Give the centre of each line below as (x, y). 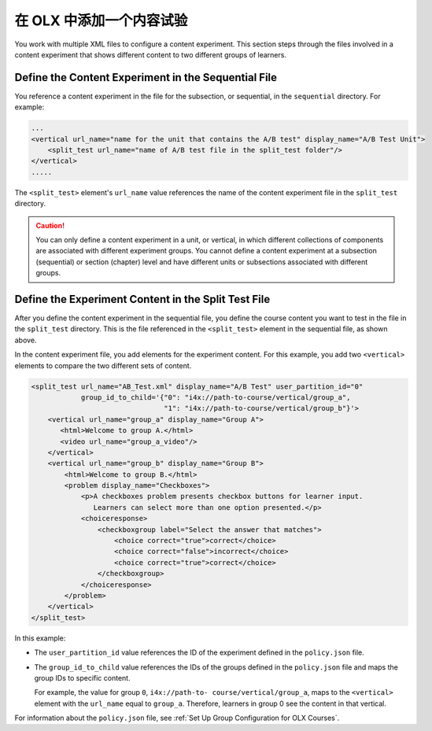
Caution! (50, 225)
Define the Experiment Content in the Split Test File (142, 299)
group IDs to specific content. (82, 677)
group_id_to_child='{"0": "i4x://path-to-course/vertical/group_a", (216, 397)
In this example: (40, 638)
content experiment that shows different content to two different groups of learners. (151, 54)
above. (26, 340)
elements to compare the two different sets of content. (103, 365)
